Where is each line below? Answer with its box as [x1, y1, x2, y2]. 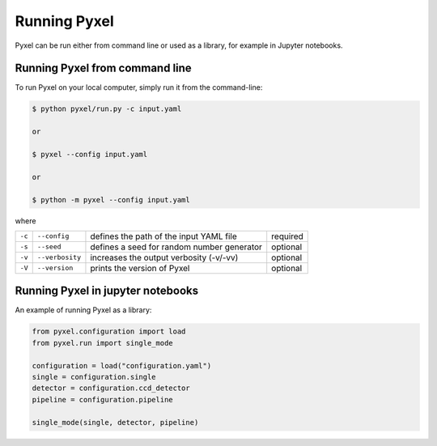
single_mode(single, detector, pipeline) [32, 418, 199, 427]
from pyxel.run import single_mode [32, 338, 173, 347]
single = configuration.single [32, 372, 157, 381]
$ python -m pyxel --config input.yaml [32, 195, 190, 204]
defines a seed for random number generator [90, 241, 263, 253]
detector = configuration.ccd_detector [32, 384, 190, 393]
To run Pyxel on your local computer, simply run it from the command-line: [15, 83, 263, 92]
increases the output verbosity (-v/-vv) [90, 252, 239, 263]
